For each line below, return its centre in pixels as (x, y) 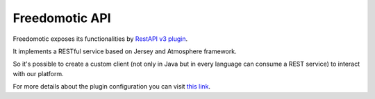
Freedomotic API (62, 18)
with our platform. (38, 73)
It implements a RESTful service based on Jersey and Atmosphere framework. (125, 51)
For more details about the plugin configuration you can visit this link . (112, 87)
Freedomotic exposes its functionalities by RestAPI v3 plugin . (100, 39)
